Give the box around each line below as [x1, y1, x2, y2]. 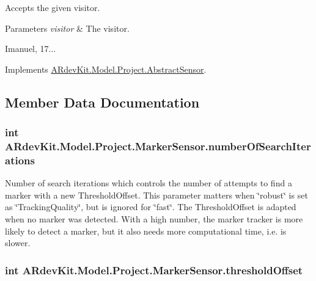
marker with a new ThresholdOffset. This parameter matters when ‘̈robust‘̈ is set [5, 188, 308, 201]
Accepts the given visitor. [5, 1, 100, 13]
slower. [5, 236, 31, 249]
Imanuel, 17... [5, 42, 56, 55]
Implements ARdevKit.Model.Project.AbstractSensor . [5, 62, 207, 75]
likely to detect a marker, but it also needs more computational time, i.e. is [5, 224, 287, 237]
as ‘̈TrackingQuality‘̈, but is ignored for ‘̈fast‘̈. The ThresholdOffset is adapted [5, 200, 296, 213]
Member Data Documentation [5, 92, 200, 111]
